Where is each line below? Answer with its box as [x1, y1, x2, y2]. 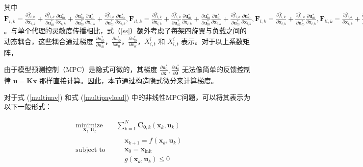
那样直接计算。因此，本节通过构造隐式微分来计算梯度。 [39, 75, 218, 86]
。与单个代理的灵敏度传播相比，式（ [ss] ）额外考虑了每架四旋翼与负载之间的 [4, 25, 247, 36]
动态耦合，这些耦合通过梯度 [4, 36, 93, 46]
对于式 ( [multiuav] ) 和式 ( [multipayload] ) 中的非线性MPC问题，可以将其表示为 [4, 92, 251, 102]
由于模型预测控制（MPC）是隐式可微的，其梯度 [4, 64, 157, 74]
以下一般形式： [4, 101, 52, 112]
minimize [76, 121, 103, 129]
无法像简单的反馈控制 [182, 64, 251, 74]
